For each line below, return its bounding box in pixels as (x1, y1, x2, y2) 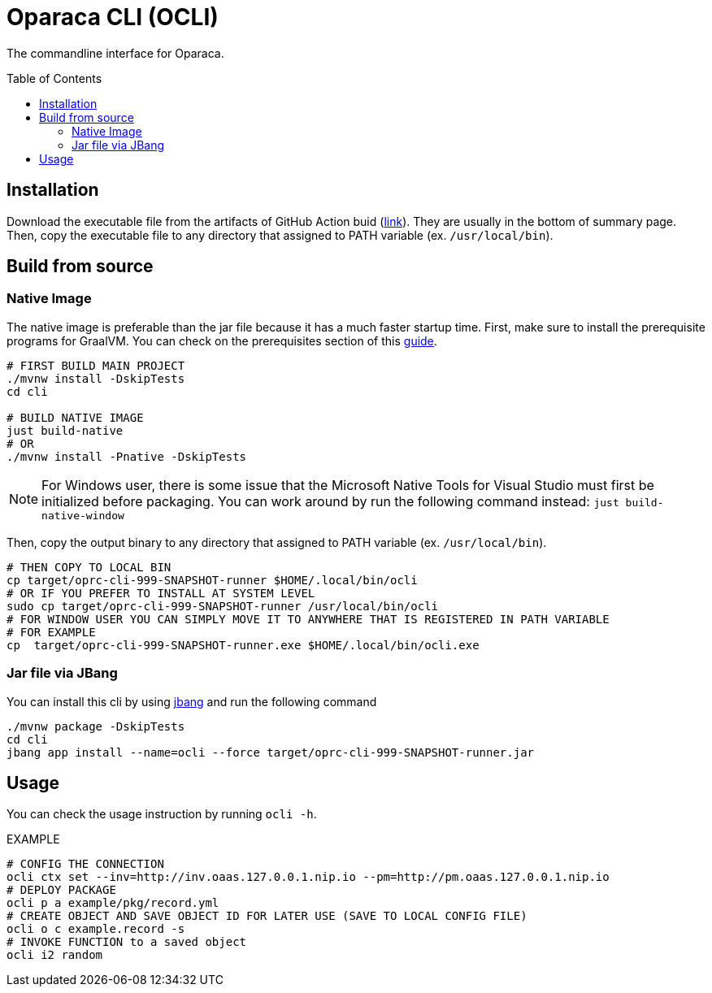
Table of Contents (7, 71, 102, 85)
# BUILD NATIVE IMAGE (7, 410, 144, 424)
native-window (41, 509, 124, 522)
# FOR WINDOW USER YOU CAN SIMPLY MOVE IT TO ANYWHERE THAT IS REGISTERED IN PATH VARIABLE (7, 612, 610, 626)
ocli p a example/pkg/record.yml (7, 896, 219, 910)
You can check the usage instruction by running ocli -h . (7, 807, 317, 822)
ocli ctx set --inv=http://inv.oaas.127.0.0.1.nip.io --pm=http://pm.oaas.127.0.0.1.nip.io (7, 870, 610, 884)
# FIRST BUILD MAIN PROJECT (7, 358, 185, 372)
